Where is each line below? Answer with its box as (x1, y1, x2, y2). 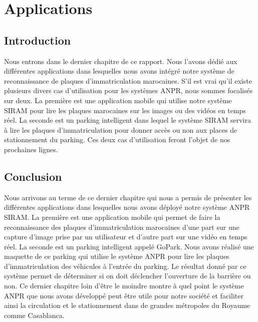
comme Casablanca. (4, 309, 65, 320)
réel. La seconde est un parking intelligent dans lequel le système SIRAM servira (4, 115, 251, 125)
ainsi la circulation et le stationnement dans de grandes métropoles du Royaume (4, 300, 250, 310)
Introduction (4, 32, 71, 48)
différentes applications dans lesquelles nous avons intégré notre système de (4, 66, 234, 76)
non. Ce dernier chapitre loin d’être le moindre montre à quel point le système (4, 280, 244, 291)
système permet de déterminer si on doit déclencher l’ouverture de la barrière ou (4, 270, 251, 281)
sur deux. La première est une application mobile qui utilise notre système (4, 95, 232, 105)
